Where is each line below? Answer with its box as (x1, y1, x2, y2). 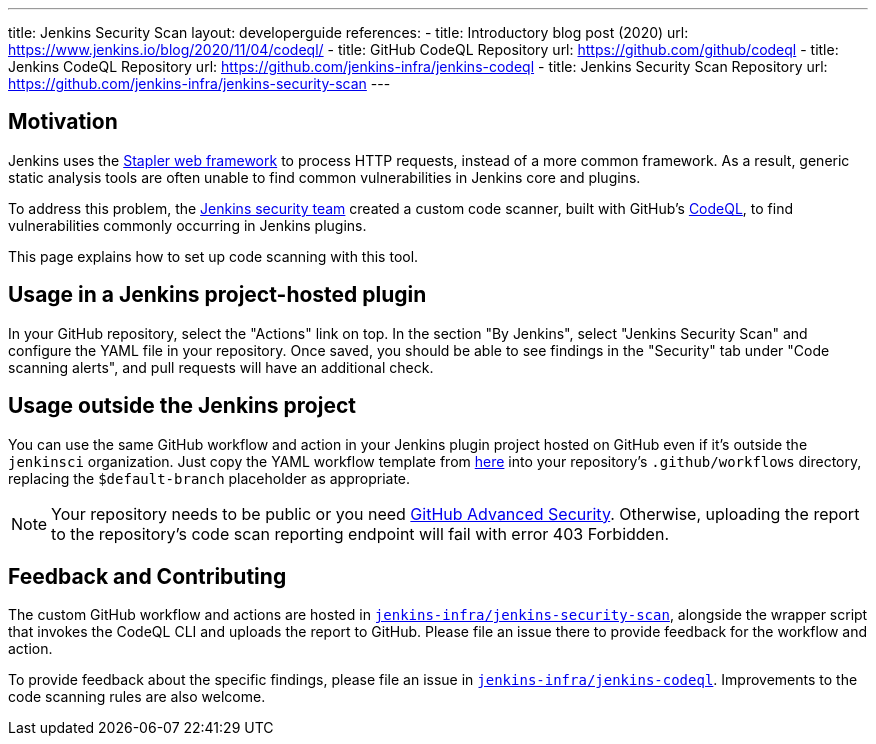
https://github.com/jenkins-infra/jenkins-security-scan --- (8, 75, 391, 92)
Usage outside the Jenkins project (8, 393, 356, 419)
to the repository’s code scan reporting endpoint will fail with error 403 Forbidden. (51, 523, 669, 544)
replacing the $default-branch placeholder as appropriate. (8, 469, 411, 487)
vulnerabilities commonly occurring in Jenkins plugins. (8, 216, 367, 234)
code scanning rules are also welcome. (8, 688, 266, 706)
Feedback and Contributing (8, 563, 287, 589)
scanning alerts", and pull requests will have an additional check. (8, 358, 434, 376)
